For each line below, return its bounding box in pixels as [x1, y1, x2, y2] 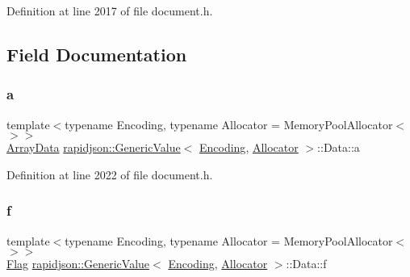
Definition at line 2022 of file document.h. [6, 166, 213, 183]
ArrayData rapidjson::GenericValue [6, 139, 181, 156]
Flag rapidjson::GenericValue [6, 255, 150, 272]
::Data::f [286, 255, 327, 272]
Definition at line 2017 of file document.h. [6, 2, 213, 19]
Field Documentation [6, 41, 187, 66]
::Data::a [317, 139, 360, 156]
